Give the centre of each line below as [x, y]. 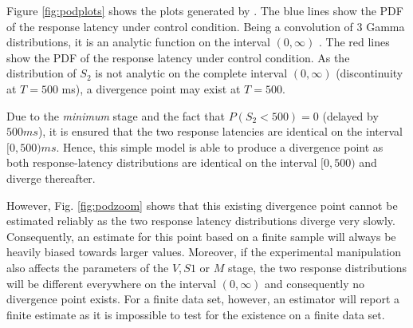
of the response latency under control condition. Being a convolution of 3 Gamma [206, 26]
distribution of [41, 73]
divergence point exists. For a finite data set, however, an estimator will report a [203, 299]
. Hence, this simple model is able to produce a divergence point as [220, 146]
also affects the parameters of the [88, 267]
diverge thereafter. [51, 178]
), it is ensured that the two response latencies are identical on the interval [220, 131]
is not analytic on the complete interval [191, 73]
